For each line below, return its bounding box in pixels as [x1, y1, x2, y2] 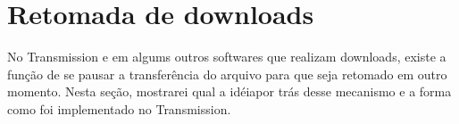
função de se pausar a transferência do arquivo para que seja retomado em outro [7, 64, 447, 83]
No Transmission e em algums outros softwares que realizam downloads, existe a [7, 47, 446, 66]
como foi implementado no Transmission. [7, 99, 231, 118]
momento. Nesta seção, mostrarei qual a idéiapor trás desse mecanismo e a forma [7, 82, 452, 101]
